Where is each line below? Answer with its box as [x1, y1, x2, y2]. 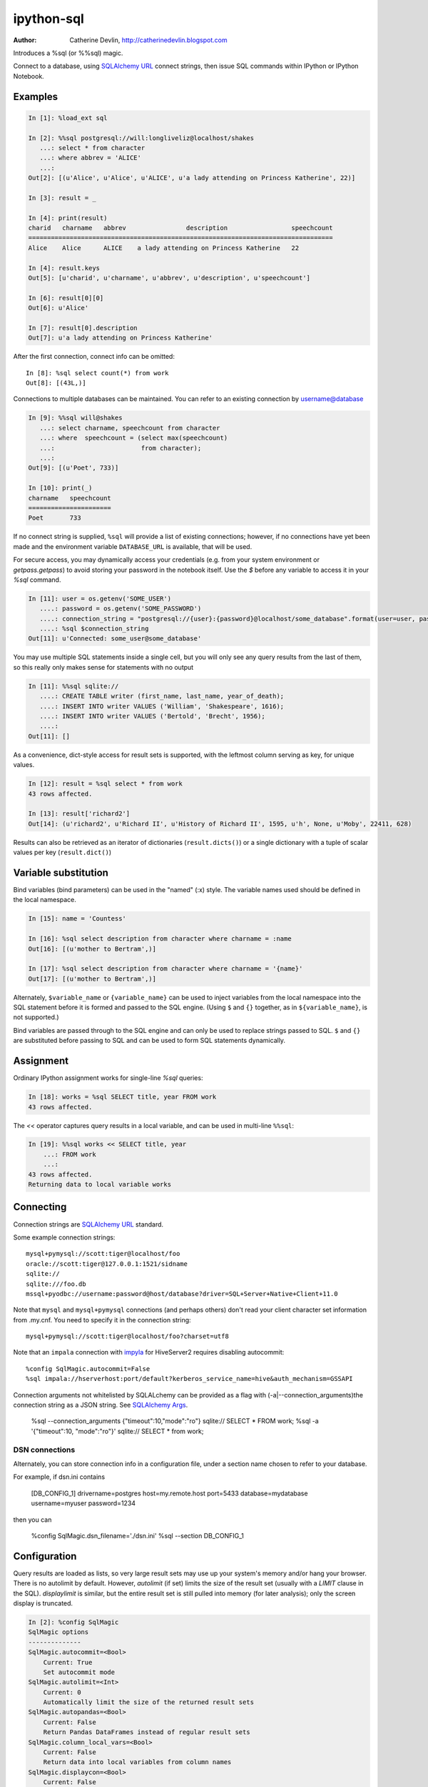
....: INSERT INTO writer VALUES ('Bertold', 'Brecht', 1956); [39, 712, 265, 720]
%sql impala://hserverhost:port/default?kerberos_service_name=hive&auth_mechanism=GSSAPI [26, 1375, 353, 1383]
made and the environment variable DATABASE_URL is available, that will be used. [13, 542, 253, 550]
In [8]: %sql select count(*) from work [26, 369, 169, 377]
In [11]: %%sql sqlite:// [28, 682, 119, 690]
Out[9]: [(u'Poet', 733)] [28, 464, 119, 472]
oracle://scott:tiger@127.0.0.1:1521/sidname [26, 1259, 188, 1268]
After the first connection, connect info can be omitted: [13, 352, 175, 361]
